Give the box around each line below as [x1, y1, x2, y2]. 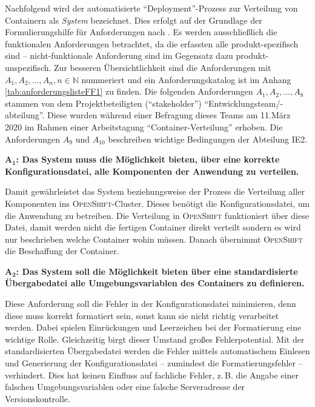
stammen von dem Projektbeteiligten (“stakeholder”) [5, 96, 202, 109]
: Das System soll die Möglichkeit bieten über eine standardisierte [16, 264, 298, 277]
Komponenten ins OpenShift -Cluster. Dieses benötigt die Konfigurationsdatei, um [5, 197, 310, 209]
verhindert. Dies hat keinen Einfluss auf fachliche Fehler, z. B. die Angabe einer [5, 368, 299, 381]
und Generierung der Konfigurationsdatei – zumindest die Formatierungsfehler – [5, 357, 303, 369]
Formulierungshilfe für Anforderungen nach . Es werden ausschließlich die [5, 25, 277, 38]
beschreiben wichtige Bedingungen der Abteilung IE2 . [108, 132, 308, 145]
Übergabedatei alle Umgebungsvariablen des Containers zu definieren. [5, 277, 305, 289]
